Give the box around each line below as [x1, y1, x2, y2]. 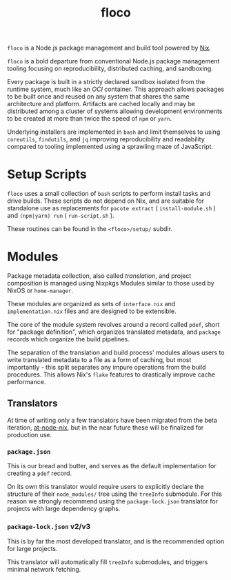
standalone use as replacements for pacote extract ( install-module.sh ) [7, 204, 216, 212]
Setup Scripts [7, 167, 88, 182]
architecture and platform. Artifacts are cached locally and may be [7, 100, 195, 108]
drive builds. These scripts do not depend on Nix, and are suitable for [7, 197, 205, 205]
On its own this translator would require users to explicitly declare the [7, 483, 204, 491]
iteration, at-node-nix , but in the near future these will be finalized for [7, 423, 204, 432]
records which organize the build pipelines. [7, 335, 130, 343]
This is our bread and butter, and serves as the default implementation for [7, 462, 217, 470]
